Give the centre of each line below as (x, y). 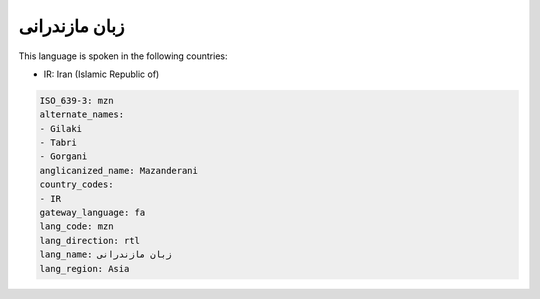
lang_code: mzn (76, 226)
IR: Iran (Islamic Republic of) (101, 74)
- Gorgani (63, 156)
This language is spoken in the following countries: (123, 56)
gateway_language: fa (92, 213)
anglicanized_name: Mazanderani (119, 170)
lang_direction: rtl (89, 240)
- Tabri (58, 143)
